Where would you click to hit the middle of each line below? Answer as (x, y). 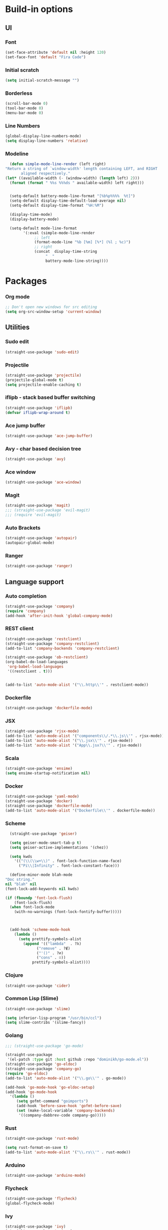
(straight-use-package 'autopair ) (41, 538)
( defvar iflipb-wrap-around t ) (38, 412)
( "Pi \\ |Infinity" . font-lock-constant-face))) (69, 866)
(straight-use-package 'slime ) (38, 1009)
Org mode (17, 296)
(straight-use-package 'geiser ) (43, 834)
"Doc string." (20, 880)
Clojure (14, 975)
